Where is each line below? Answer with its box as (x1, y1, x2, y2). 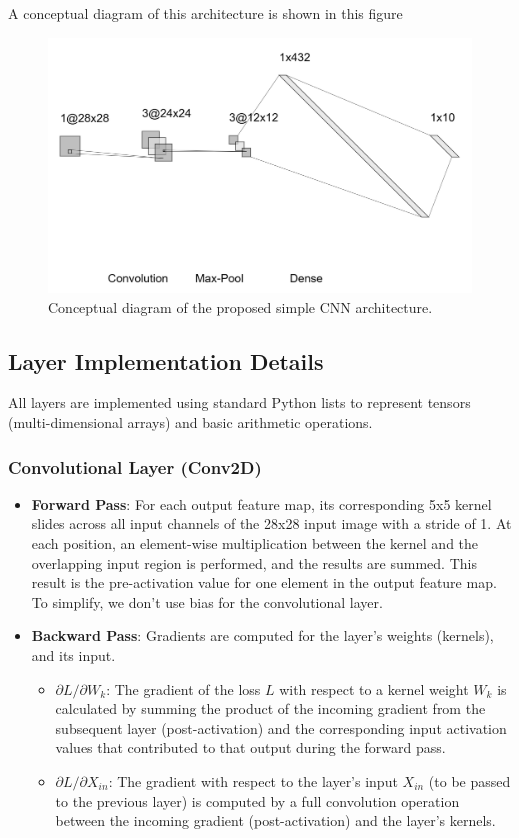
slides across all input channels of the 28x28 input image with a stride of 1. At (31, 513, 512, 534)
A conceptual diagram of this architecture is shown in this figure (8, 3, 403, 23)
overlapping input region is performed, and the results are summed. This (31, 552, 477, 573)
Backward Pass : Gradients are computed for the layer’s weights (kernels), (31, 625, 494, 646)
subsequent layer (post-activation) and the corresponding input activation (55, 717, 507, 738)
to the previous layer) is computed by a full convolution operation (55, 790, 460, 811)
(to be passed (428, 770, 511, 791)
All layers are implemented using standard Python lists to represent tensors (8, 392, 471, 413)
